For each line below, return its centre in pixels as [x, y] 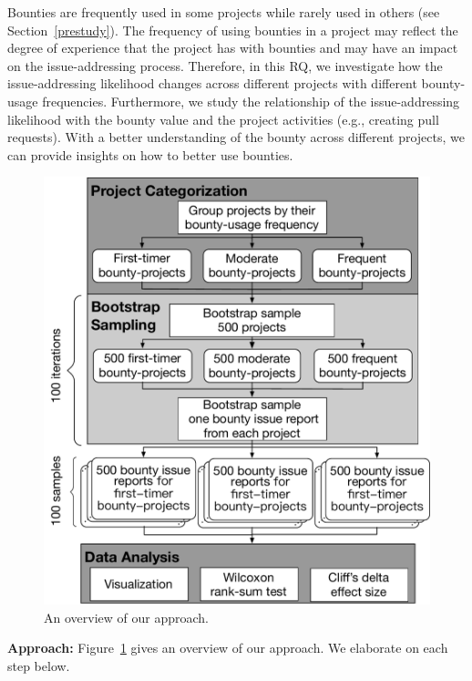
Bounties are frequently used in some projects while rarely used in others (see [224, 12]
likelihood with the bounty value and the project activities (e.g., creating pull [223, 119]
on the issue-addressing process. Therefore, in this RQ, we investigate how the [225, 65]
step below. [39, 666]
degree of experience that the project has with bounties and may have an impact [233, 48]
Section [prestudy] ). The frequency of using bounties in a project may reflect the [233, 30]
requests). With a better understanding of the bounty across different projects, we [236, 137]
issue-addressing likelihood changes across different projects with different [212, 83]
